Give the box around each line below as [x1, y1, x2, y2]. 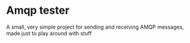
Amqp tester [6, 4, 70, 17]
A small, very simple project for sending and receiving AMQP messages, [6, 23, 184, 30]
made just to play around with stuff [6, 29, 92, 36]
